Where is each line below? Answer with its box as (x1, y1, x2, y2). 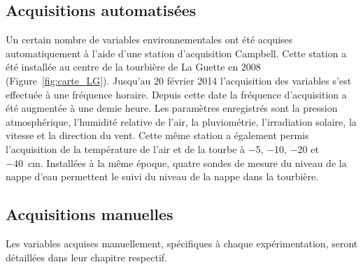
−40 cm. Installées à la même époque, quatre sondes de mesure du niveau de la (6, 155, 347, 170)
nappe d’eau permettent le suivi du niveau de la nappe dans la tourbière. (6, 169, 319, 184)
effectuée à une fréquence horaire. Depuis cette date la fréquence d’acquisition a (6, 87, 347, 101)
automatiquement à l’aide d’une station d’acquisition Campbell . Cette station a (6, 45, 347, 60)
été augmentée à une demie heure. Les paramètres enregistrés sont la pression (6, 101, 338, 115)
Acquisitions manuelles (6, 203, 173, 225)
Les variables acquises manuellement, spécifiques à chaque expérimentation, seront (6, 235, 358, 250)
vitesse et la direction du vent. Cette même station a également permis (6, 128, 309, 143)
